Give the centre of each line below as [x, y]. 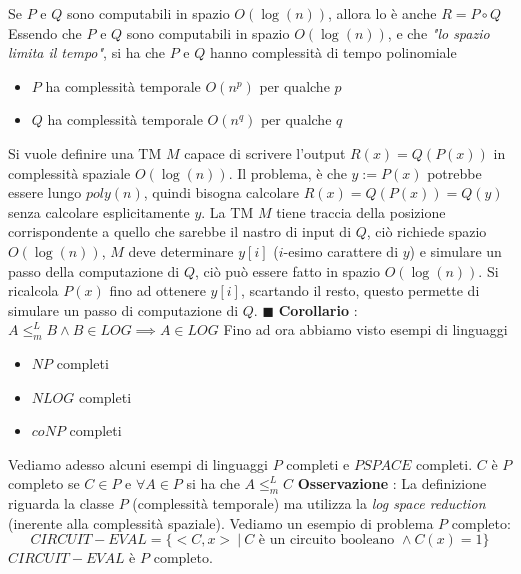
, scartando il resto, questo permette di [360, 290]
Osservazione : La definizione [392, 483]
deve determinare [181, 250]
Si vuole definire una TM [85, 152]
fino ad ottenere [157, 290]
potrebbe [454, 172]
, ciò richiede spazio [426, 231]
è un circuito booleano [326, 540]
